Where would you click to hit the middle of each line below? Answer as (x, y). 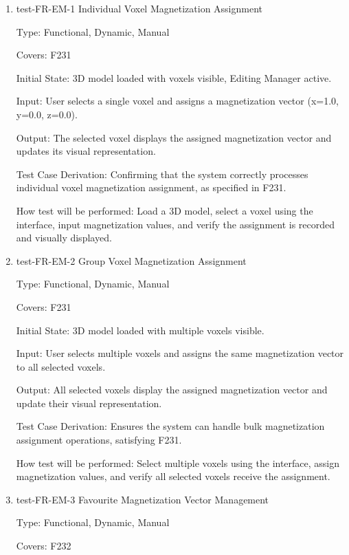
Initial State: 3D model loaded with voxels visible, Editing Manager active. (174, 77)
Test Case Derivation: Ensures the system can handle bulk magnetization (170, 426)
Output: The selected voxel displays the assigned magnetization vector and (174, 137)
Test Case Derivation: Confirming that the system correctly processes (162, 174)
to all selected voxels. (61, 366)
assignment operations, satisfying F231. (99, 440)
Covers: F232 (44, 546)
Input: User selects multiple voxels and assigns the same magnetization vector (180, 353)
